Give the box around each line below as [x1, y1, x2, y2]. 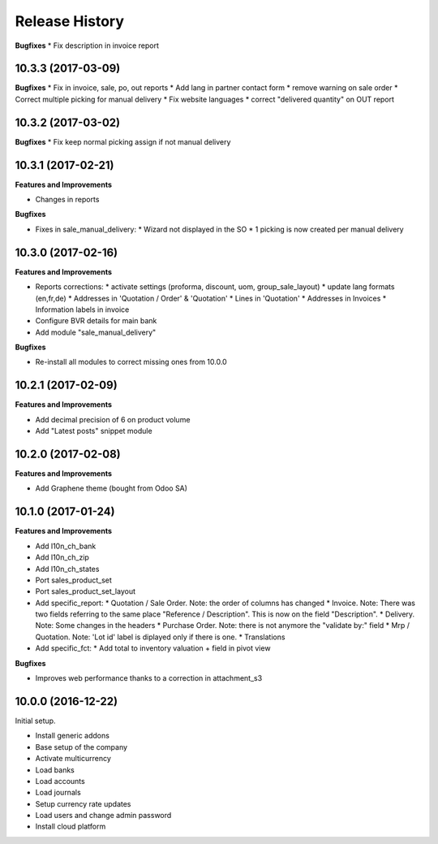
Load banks [35, 764, 75, 775]
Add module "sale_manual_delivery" [35, 327, 157, 337]
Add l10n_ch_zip [35, 552, 89, 562]
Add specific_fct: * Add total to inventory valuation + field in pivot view [35, 643, 271, 653]
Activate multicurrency [35, 754, 111, 764]
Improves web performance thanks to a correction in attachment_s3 [35, 673, 263, 683]
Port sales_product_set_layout [35, 586, 136, 596]
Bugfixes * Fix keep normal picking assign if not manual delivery [15, 136, 231, 146]
